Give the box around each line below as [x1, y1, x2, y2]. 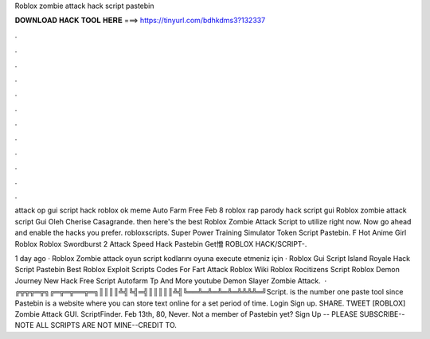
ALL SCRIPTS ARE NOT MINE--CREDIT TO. [36, 321, 177, 330]
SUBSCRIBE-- [359, 309, 405, 318]
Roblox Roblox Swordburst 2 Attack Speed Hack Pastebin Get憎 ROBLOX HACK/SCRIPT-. [14, 239, 307, 248]
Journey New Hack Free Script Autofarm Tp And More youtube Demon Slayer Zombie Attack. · [14, 275, 327, 286]
